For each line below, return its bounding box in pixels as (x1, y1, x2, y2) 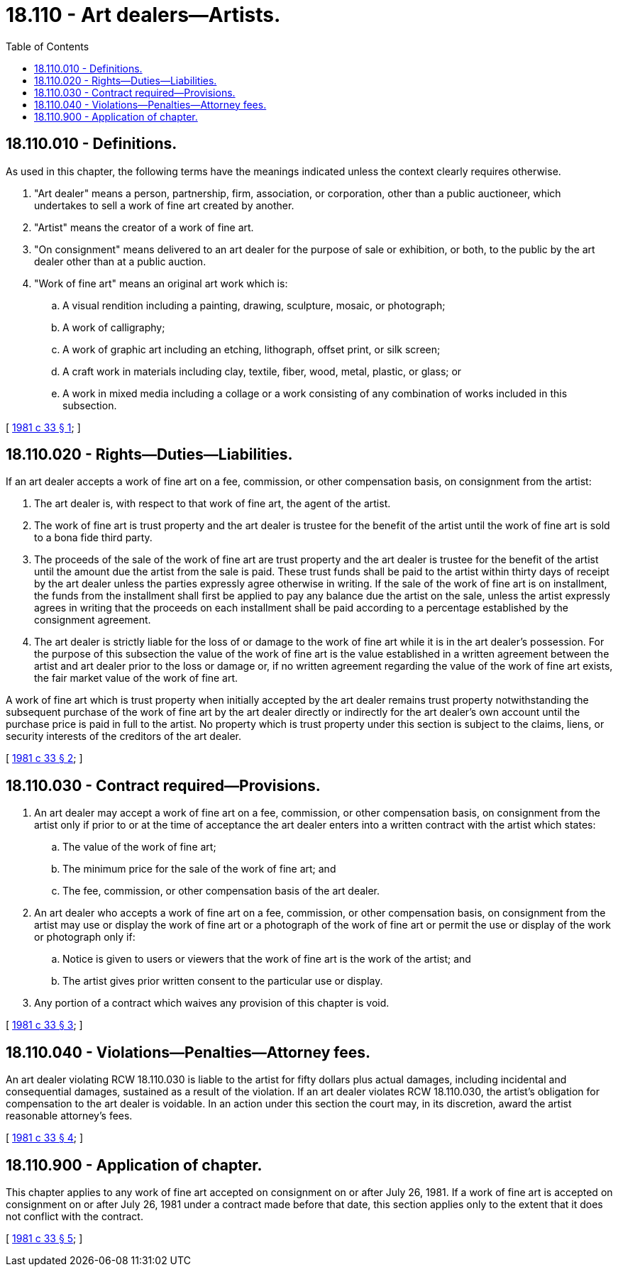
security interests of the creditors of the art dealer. (6, 730, 242, 743)
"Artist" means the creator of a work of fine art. (34, 221, 254, 233)
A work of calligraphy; (62, 321, 165, 333)
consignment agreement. (34, 614, 151, 626)
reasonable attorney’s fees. (6, 1110, 133, 1122)
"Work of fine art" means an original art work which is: (34, 277, 288, 289)
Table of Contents (6, 40, 89, 52)
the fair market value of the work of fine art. (34, 672, 238, 685)
